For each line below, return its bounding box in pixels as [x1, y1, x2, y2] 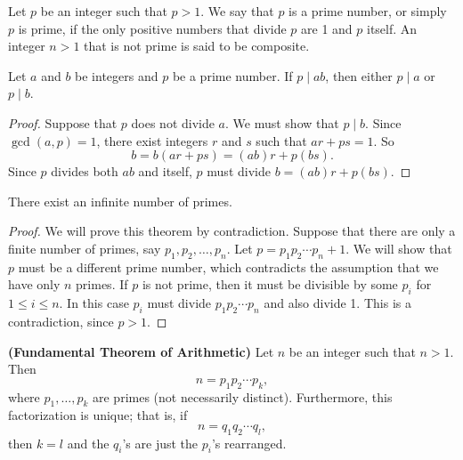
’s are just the [122, 433, 199, 452]
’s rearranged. [211, 433, 287, 452]
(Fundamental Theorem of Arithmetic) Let [8, 342, 274, 360]
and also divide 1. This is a [264, 294, 411, 312]
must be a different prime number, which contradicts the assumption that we [18, 257, 439, 276]
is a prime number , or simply [288, 2, 447, 20]
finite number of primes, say [8, 238, 161, 257]
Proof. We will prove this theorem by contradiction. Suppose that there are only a [8, 222, 456, 240]
